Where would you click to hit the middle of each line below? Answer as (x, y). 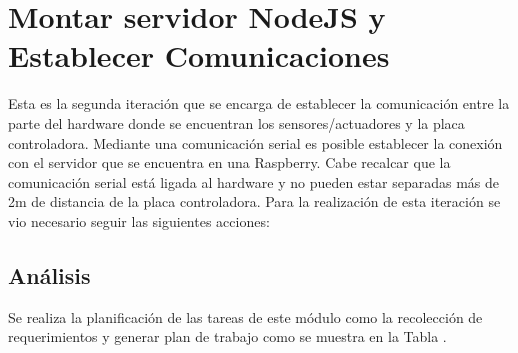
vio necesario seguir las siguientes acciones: (139, 220)
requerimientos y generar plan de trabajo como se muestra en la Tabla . (227, 336)
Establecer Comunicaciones (199, 55)
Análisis (49, 274)
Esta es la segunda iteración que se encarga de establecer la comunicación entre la (259, 103)
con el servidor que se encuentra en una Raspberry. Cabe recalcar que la (229, 162)
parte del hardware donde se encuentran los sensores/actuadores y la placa (236, 122)
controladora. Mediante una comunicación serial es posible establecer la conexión (255, 142)
